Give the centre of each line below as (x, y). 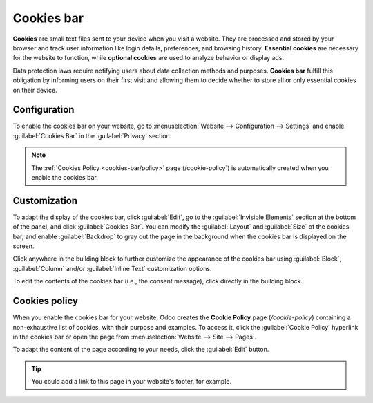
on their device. (35, 90)
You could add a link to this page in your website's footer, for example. (132, 382)
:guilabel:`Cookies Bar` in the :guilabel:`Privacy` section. (92, 135)
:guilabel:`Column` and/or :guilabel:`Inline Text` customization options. (112, 268)
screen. (23, 246)
